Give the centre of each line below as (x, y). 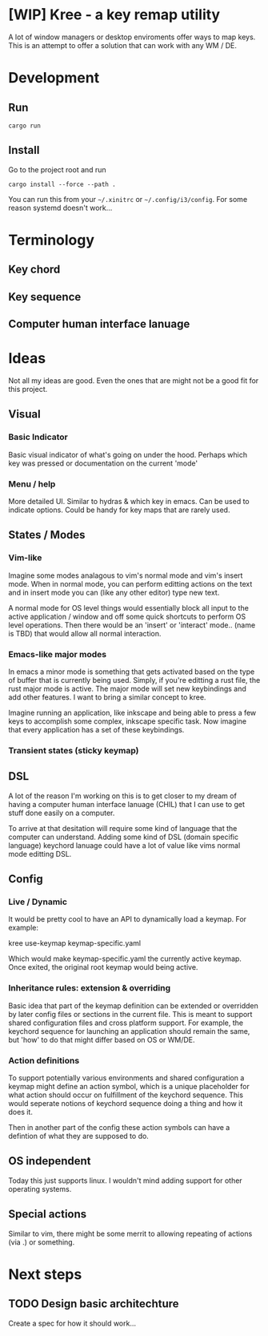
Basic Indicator (38, 437)
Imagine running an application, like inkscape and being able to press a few (132, 713)
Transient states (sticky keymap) (74, 750)
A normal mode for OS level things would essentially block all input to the (129, 607)
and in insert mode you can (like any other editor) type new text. (114, 592)
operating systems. (40, 1189)
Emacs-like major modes (58, 654)
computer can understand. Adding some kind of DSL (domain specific (123, 837)
